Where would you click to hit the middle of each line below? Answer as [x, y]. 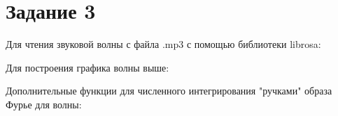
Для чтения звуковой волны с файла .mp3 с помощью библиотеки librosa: [163, 44]
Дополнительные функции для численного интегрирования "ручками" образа [169, 91]
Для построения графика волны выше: [87, 67]
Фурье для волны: [44, 104]
